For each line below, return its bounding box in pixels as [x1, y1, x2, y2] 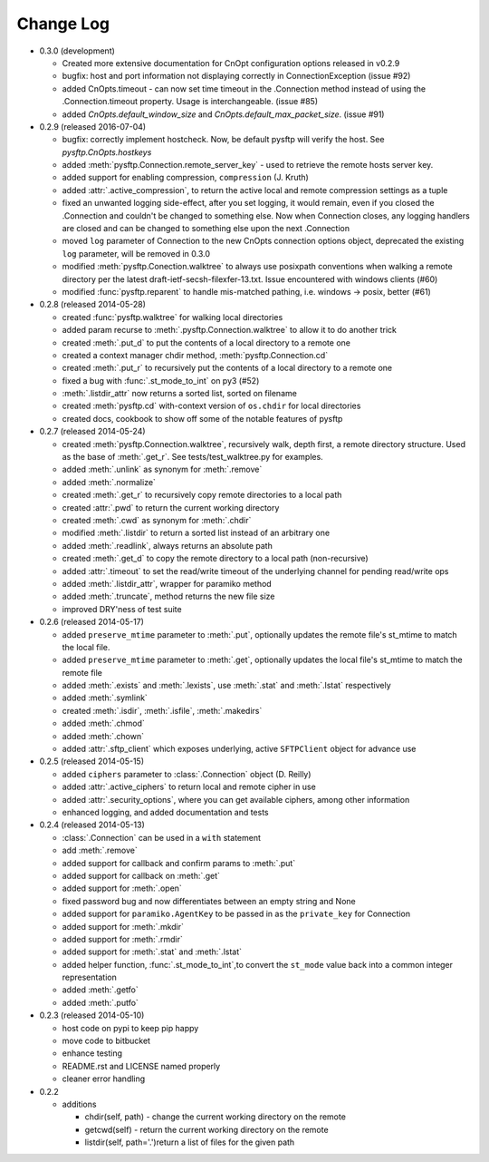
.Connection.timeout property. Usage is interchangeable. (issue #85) [62, 96, 319, 107]
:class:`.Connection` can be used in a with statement [62, 832, 262, 843]
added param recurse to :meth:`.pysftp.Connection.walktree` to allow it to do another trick [62, 325, 398, 336]
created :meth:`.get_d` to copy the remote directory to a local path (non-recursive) [62, 553, 369, 564]
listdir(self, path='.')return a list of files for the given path [84, 1137, 295, 1147]
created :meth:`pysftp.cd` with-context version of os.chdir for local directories [62, 400, 361, 412]
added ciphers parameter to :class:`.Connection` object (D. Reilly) [62, 768, 312, 779]
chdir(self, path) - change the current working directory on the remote [84, 1111, 346, 1122]
